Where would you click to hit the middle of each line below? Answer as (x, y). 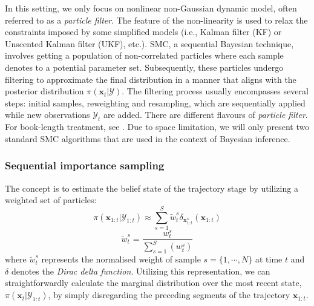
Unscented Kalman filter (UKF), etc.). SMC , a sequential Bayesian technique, (149, 43)
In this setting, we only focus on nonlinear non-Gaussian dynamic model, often (151, 8)
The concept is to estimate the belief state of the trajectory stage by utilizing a (152, 188)
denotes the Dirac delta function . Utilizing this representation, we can (141, 271)
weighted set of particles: (51, 200)
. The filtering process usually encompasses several (215, 91)
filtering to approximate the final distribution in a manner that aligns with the (151, 79)
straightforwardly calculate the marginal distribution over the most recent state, (153, 283)
